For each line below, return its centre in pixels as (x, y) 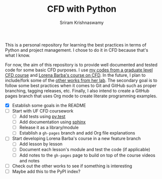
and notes (29, 160)
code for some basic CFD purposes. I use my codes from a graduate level (79, 70)
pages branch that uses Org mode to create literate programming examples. (81, 96)
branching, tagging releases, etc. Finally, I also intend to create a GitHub (77, 90)
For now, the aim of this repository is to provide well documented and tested (81, 65)
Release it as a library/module (49, 128)
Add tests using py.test (42, 116)
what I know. (18, 55)
